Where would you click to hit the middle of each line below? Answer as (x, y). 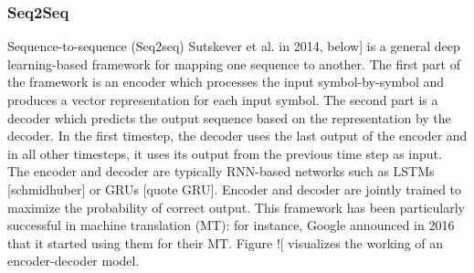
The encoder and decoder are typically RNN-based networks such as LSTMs (221, 171)
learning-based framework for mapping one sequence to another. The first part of (234, 63)
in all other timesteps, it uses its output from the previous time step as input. (225, 153)
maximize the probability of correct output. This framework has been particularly (236, 207)
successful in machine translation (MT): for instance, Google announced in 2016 (231, 225)
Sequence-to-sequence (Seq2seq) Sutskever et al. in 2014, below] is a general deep (234, 46)
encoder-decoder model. (74, 261)
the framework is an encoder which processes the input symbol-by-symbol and (226, 82)
